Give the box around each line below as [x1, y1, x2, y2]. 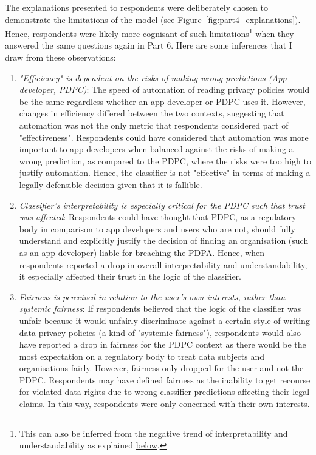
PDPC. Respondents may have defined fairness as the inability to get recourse [19, 373, 311, 386]
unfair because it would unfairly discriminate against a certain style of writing [19, 314, 310, 326]
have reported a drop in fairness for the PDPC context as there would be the [19, 338, 306, 351]
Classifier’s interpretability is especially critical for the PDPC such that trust [19, 198, 305, 211]
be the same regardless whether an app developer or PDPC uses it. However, [19, 95, 306, 107]
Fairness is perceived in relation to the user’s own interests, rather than [19, 290, 286, 303]
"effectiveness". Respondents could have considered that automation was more [19, 130, 309, 143]
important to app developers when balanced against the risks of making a [19, 143, 294, 155]
